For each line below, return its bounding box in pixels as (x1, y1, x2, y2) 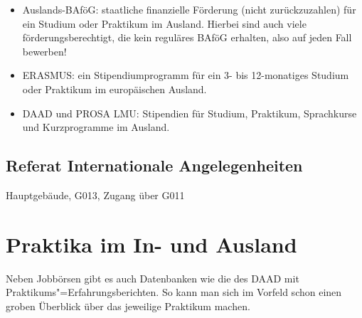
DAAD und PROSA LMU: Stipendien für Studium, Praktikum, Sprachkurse (22, 105, 357, 120)
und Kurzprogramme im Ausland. (22, 120, 170, 134)
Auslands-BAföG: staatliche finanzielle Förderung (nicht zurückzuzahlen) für (22, 2, 356, 16)
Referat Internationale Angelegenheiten (6, 154, 303, 176)
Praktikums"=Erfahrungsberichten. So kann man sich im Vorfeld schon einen (6, 285, 342, 300)
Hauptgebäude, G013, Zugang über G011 (6, 187, 185, 202)
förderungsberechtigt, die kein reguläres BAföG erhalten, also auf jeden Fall (22, 30, 352, 45)
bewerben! (22, 43, 67, 58)
